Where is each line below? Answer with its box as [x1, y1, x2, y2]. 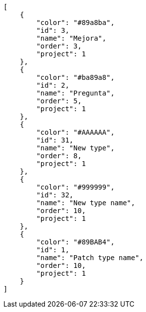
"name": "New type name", [36, 199, 135, 207]
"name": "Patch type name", [36, 254, 144, 262]
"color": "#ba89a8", [36, 73, 115, 81]
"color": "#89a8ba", [36, 19, 115, 26]
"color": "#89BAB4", [36, 238, 115, 246]
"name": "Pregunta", [36, 89, 115, 97]
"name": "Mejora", [36, 34, 106, 42]
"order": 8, [36, 152, 82, 160]
